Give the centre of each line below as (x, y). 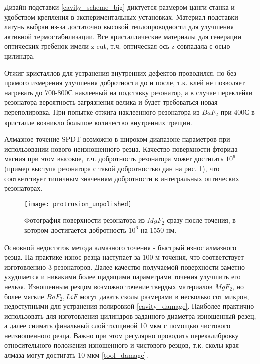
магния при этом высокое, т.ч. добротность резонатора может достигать (114, 158)
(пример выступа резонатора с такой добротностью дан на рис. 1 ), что (112, 168)
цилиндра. (20, 55)
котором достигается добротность (75, 230)
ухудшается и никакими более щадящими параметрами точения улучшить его (122, 276)
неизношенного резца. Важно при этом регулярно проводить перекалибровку (121, 335)
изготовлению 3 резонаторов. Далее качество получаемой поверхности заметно (124, 266)
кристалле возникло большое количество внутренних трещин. (98, 122)
